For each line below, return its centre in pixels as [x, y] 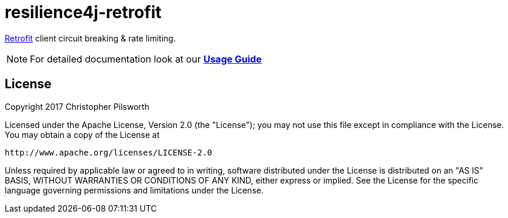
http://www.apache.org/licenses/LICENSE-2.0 [109, 152]
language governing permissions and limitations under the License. [134, 190]
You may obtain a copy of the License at [82, 134]
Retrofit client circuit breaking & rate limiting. [90, 38]
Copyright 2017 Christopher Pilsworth [77, 106]
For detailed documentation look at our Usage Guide [146, 59]
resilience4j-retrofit [83, 12]
